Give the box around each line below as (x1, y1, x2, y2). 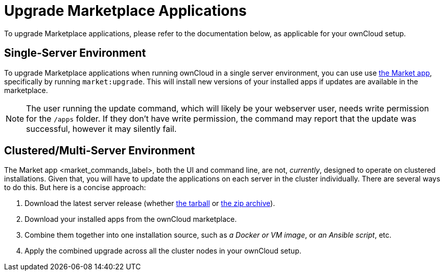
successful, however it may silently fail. (26, 123, 177, 134)
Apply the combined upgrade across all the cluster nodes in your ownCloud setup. (25, 246, 301, 256)
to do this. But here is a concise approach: (4, 183, 146, 192)
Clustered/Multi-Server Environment (4, 144, 195, 157)
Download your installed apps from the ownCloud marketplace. (25, 215, 237, 224)
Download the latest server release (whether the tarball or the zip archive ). (25, 199, 275, 208)
